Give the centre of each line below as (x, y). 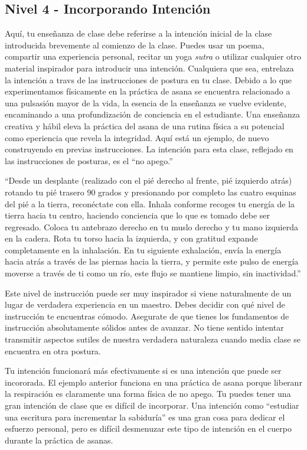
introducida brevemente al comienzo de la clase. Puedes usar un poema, (135, 45)
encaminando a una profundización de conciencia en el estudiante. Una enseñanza (152, 114)
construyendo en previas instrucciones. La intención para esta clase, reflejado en (149, 149)
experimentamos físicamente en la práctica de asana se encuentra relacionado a (148, 91)
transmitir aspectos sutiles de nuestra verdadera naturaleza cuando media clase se (153, 339)
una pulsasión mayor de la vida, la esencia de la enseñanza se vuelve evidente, (146, 102)
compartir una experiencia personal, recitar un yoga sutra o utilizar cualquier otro (153, 56)
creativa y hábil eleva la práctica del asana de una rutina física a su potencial (145, 125)
